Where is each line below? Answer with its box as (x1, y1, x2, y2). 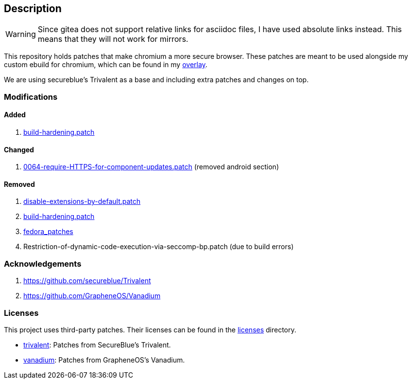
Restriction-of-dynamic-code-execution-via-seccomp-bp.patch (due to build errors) (23, 242, 294, 251)
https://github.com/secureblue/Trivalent (23, 276, 151, 285)
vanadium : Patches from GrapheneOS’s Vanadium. (23, 355, 185, 364)
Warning (5, 29, 36, 39)
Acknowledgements (4, 258, 82, 269)
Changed (4, 145, 34, 154)
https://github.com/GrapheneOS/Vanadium (23, 292, 161, 300)
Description (4, 2, 62, 15)
